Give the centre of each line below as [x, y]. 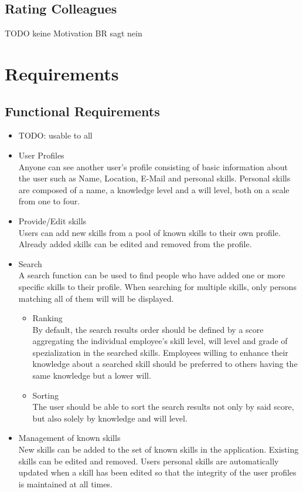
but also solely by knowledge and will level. [110, 418]
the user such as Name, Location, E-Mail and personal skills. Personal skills [154, 178]
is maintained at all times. [65, 483]
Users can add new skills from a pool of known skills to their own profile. [149, 232]
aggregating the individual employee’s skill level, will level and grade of [160, 341]
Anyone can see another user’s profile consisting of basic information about [153, 166]
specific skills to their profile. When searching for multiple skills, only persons [157, 286]
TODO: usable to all [55, 135]
